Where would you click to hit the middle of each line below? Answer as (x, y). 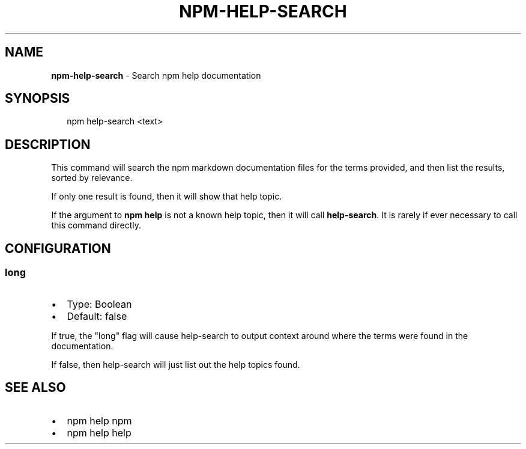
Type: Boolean (99, 304)
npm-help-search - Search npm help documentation (156, 75)
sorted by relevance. (92, 178)
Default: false (97, 316)
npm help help (99, 433)
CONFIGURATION (58, 248)
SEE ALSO (35, 387)
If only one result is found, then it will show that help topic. (167, 197)
